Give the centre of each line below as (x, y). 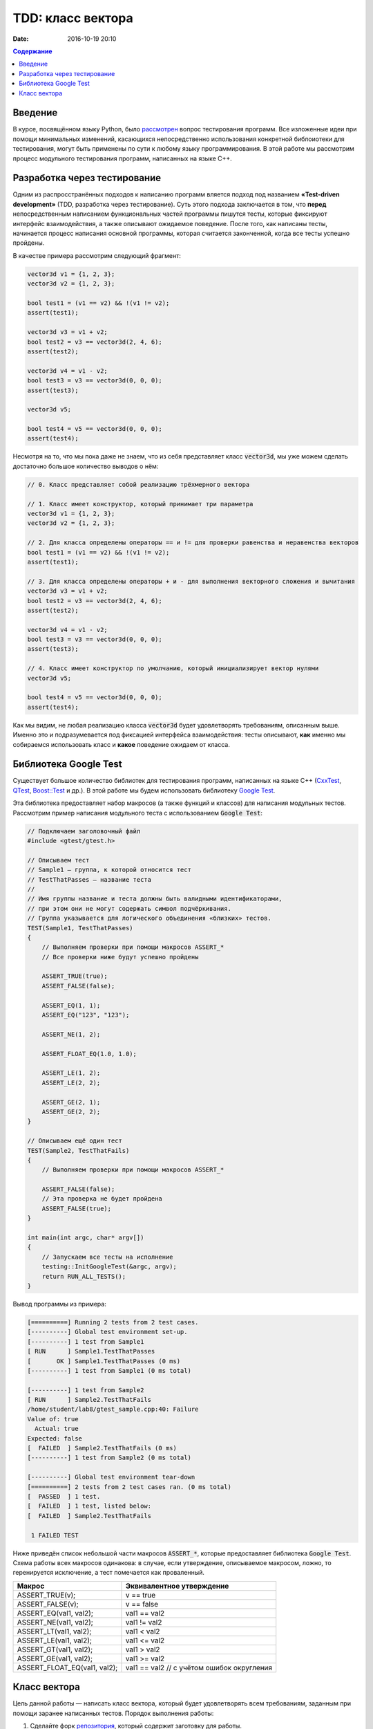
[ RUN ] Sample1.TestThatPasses (91, 1351)
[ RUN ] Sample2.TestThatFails (89, 1400)
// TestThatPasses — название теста (89, 879)
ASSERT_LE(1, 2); (71, 1073)
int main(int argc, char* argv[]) (86, 1238)
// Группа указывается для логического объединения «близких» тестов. (150, 918)
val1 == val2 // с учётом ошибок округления (199, 1667)
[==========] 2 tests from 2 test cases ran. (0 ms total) (129, 1487)
